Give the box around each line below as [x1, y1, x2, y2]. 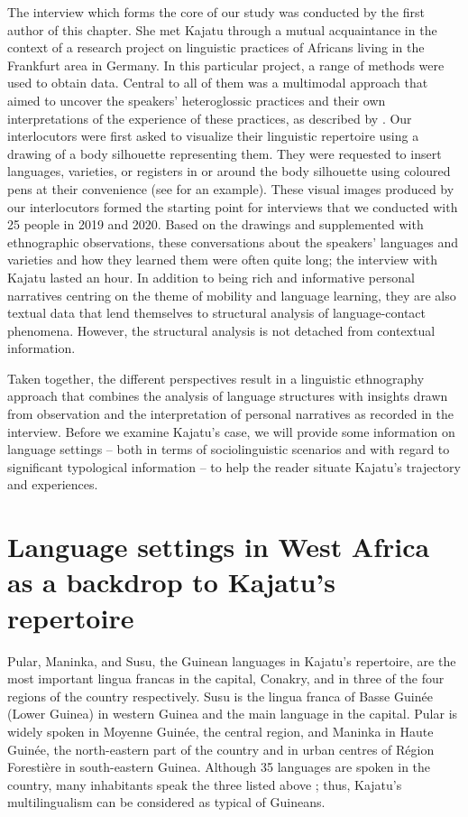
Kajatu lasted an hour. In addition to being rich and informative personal [7, 267, 415, 286]
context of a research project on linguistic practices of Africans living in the [7, 38, 425, 57]
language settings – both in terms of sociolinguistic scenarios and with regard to [7, 440, 450, 459]
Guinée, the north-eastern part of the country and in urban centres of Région [7, 739, 435, 758]
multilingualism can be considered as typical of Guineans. [7, 793, 326, 812]
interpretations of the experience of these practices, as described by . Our [7, 108, 412, 127]
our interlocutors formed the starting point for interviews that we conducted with [7, 197, 458, 216]
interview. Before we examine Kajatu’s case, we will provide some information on [7, 422, 455, 441]
